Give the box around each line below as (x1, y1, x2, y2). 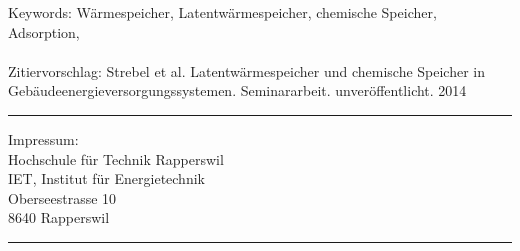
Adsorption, (8, 21, 80, 42)
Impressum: (8, 128, 79, 149)
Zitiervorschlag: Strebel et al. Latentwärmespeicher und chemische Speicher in (8, 60, 486, 81)
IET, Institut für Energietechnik (8, 168, 205, 189)
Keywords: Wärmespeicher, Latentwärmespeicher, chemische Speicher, (8, 2, 437, 22)
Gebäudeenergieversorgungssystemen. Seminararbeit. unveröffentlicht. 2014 (8, 80, 467, 101)
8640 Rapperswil (8, 207, 110, 228)
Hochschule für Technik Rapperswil (8, 148, 224, 169)
